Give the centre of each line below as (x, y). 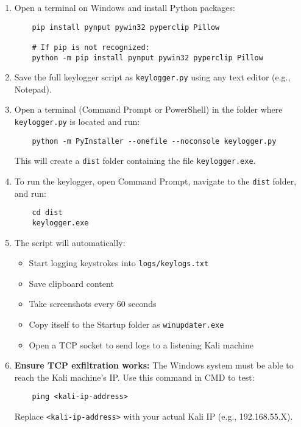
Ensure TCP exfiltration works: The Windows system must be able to (154, 365)
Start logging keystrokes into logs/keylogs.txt (119, 263)
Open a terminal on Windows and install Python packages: (125, 7)
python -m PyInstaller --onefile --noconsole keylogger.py (154, 141)
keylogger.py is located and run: (77, 122)
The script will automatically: (70, 242)
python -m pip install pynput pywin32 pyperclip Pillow (147, 58)
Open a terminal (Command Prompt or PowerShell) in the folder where (148, 109)
